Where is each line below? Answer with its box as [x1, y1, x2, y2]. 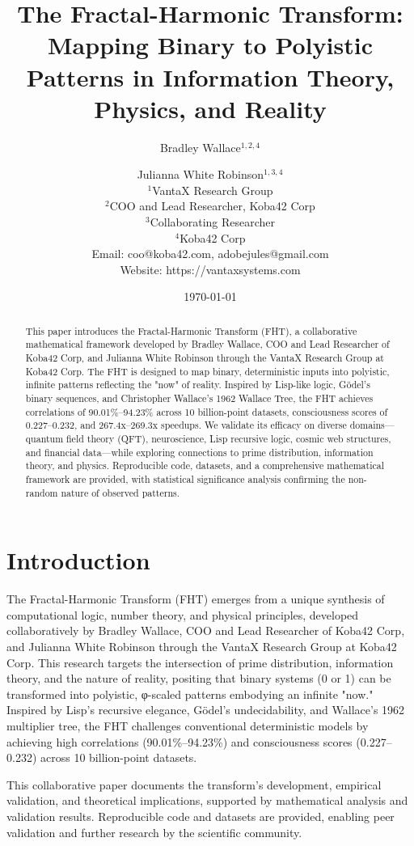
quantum [25, 432, 64, 446]
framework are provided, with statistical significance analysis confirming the [25, 472, 345, 486]
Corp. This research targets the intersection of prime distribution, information [6, 654, 394, 670]
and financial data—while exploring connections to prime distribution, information [25, 445, 374, 459]
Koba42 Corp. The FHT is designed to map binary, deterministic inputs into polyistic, [25, 364, 390, 378]
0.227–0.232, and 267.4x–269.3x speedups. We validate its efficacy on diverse [25, 418, 347, 432]
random [25, 485, 58, 499]
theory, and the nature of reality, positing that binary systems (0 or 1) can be [6, 670, 391, 687]
